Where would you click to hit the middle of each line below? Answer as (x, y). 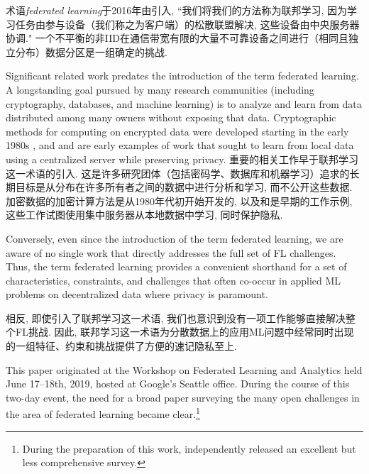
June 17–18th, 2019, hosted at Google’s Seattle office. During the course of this (178, 384)
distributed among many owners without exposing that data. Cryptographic (171, 117)
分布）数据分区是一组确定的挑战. (91, 51)
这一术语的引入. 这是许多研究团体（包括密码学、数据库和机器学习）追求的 (178, 173)
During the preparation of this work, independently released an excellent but (189, 448)
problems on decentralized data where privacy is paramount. (137, 294)
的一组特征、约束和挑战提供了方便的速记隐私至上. (121, 346)
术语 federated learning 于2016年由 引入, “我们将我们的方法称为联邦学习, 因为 (177, 10)
